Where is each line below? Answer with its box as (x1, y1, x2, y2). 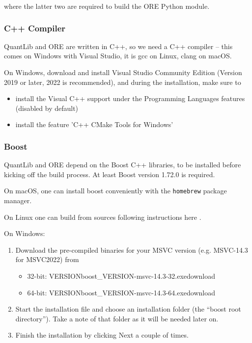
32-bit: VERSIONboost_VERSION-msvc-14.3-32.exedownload (27, 271, 216, 281)
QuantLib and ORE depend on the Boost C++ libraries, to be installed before (4, 159, 241, 170)
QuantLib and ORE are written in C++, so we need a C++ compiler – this (4, 41, 233, 51)
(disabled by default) (15, 103, 79, 113)
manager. (4, 195, 32, 206)
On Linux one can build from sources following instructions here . (4, 211, 201, 222)
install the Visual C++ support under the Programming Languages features (15, 93, 245, 104)
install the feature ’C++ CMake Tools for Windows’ (15, 119, 173, 130)
